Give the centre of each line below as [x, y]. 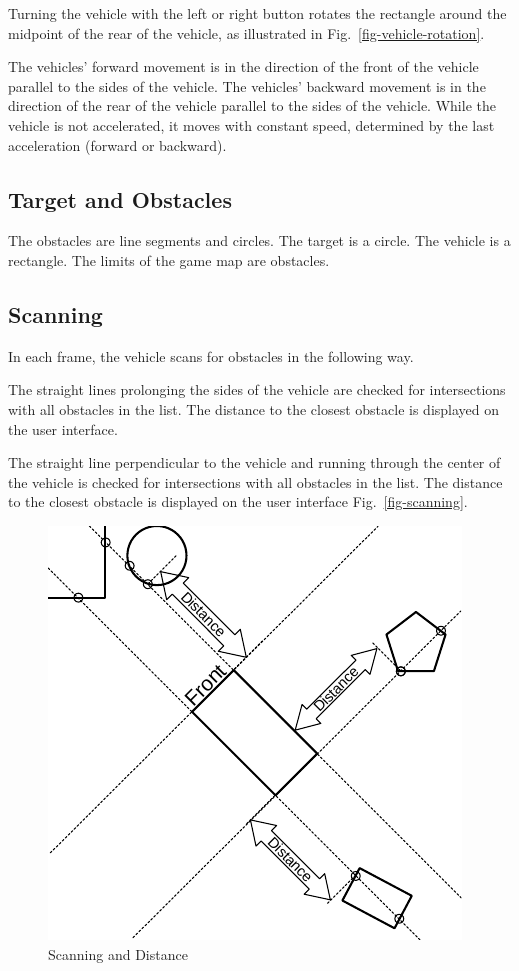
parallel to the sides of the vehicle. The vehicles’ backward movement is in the [247, 85]
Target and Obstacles [120, 198]
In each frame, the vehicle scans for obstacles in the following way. [211, 355]
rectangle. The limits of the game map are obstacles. [169, 259]
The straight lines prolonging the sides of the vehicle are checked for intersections [257, 389]
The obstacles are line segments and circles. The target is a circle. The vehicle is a [259, 240]
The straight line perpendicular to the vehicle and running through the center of [254, 462]
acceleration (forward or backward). [117, 144]
